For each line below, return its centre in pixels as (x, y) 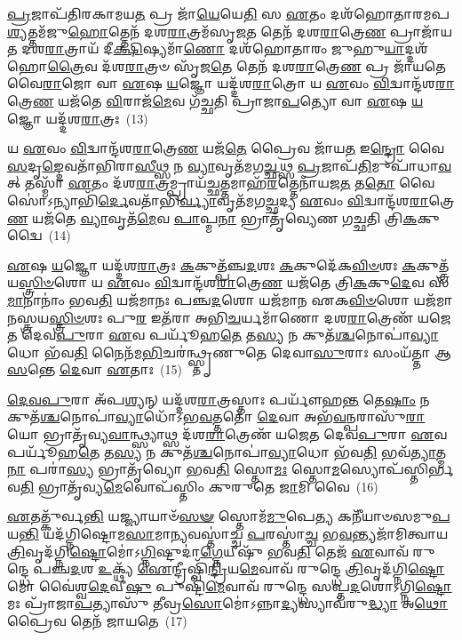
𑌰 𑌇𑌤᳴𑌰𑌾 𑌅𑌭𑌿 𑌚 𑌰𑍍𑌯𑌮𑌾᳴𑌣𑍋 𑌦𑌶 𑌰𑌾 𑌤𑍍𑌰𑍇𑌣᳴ (275, 317)
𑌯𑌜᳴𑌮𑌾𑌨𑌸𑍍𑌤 (433, 299)
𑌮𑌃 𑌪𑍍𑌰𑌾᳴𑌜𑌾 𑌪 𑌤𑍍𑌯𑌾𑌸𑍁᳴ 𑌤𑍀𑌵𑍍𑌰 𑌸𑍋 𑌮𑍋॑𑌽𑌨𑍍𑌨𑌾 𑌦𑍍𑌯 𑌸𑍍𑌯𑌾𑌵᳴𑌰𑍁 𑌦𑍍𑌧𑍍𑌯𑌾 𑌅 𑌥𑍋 (228, 603)
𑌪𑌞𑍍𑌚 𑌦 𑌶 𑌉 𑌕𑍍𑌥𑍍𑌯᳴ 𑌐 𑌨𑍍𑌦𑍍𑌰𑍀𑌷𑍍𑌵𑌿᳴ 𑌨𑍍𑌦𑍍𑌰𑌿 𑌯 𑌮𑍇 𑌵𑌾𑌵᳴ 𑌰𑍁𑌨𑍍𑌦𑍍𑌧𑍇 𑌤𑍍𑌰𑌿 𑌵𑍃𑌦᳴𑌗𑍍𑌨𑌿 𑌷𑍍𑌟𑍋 (239, 568)
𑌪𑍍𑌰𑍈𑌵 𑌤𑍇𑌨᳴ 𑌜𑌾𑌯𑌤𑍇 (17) (97, 620)
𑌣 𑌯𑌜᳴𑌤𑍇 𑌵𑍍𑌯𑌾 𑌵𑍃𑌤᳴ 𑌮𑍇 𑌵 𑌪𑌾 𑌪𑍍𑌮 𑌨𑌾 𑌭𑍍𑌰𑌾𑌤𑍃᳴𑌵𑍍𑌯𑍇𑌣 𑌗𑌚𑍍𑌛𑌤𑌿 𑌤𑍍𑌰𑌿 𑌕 (212, 217)
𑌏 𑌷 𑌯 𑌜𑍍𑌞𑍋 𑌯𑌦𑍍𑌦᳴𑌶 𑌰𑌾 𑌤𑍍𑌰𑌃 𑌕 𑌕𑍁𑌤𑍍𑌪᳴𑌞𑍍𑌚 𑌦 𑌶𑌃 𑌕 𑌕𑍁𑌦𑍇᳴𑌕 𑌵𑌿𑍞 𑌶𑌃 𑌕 (212, 264)
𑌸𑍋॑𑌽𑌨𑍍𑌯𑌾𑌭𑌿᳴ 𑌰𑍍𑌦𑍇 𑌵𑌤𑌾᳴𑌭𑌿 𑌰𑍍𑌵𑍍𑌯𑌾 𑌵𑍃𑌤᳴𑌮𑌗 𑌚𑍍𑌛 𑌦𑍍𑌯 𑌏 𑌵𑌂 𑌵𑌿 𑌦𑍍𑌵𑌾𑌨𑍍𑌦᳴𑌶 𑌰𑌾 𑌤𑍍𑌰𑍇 (231, 200)
